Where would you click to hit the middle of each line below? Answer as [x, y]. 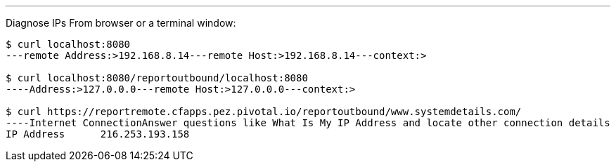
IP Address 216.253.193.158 [98, 134]
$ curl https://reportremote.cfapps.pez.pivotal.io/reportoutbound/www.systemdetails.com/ [264, 112]
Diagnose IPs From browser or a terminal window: [121, 23]
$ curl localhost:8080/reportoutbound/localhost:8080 [157, 78]
